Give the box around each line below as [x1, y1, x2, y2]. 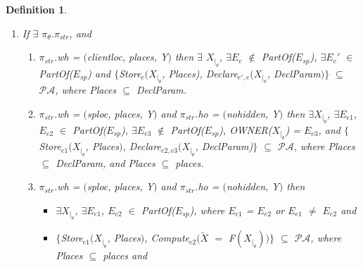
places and [103, 248, 148, 263]
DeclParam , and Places [56, 155, 155, 170]
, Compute [144, 230, 189, 245]
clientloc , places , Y [87, 49, 168, 64]
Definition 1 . [6, 2, 68, 16]
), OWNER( [219, 123, 272, 137]
